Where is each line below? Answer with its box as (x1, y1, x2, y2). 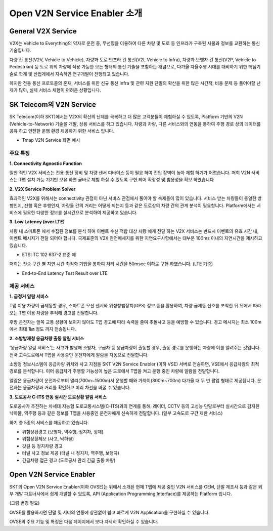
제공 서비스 (9, 282, 35, 290)
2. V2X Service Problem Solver (9, 186, 76, 192)
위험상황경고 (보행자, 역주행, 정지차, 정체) (22, 429, 104, 435)
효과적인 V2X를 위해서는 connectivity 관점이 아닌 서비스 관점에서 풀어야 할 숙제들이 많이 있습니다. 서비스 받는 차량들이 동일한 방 (9, 195, 262, 201)
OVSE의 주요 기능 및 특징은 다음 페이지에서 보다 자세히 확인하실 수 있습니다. (9, 519, 159, 525)
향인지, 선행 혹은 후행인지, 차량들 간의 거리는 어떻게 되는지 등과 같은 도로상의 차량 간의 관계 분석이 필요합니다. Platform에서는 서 (9, 202, 261, 209)
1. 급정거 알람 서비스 (9, 293, 49, 299)
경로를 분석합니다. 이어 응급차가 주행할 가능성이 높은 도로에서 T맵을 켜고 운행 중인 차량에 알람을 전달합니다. (9, 368, 220, 374)
